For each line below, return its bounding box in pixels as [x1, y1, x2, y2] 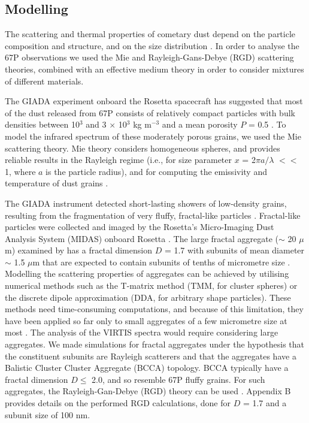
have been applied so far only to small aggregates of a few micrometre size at [5, 314, 287, 327]
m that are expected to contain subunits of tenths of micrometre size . [32, 255, 290, 268]
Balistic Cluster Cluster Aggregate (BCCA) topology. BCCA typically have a [5, 361, 289, 374]
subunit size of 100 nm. [5, 408, 90, 421]
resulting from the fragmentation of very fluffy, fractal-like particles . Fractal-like [5, 209, 301, 221]
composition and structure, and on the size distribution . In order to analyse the [5, 39, 299, 52]
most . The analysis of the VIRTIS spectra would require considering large [5, 326, 278, 339]
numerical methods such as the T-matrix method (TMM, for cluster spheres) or [5, 279, 298, 292]
